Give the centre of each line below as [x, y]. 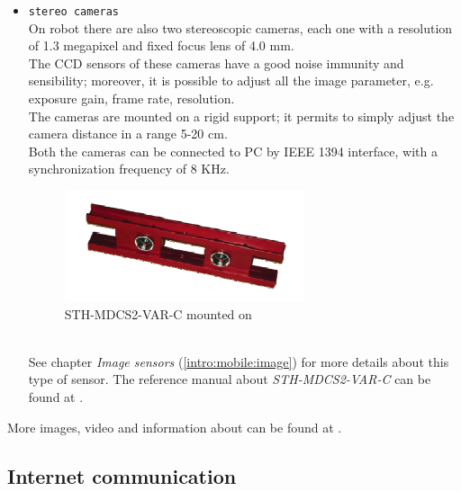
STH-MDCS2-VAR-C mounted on [158, 313]
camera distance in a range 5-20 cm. [128, 134]
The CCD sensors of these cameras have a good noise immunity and [216, 62]
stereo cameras [74, 12]
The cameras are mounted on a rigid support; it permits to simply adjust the [241, 116]
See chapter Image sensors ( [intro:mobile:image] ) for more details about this [239, 361]
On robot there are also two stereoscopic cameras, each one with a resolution [240, 27]
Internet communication [122, 475]
